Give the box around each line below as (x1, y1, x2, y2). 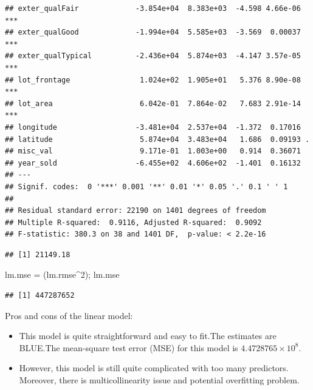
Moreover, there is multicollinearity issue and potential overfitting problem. (19, 374, 300, 386)
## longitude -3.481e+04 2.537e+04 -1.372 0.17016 (5, 123, 301, 132)
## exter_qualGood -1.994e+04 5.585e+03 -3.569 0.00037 (5, 28, 301, 37)
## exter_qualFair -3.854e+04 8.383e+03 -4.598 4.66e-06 (5, 4, 301, 13)
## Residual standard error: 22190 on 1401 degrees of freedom (5, 206, 266, 215)
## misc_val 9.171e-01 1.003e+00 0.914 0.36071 (5, 147, 301, 156)
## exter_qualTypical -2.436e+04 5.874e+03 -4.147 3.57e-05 (5, 52, 301, 61)
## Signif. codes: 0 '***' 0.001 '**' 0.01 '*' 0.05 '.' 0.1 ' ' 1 (5, 182, 288, 191)
